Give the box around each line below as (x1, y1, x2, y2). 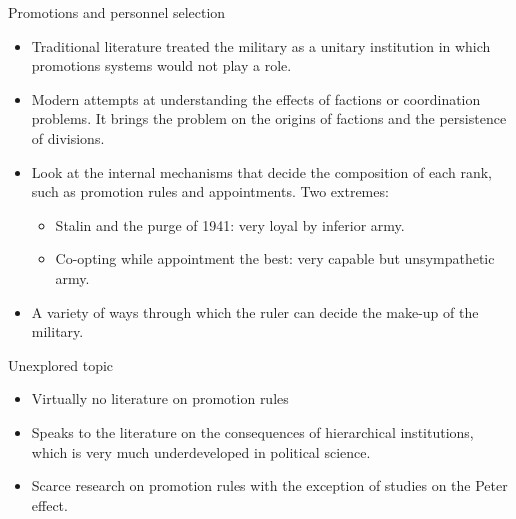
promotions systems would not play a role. (31, 55, 292, 76)
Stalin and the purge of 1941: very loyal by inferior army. (55, 214, 405, 235)
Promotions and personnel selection (8, 2, 226, 22)
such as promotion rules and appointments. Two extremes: (31, 181, 389, 202)
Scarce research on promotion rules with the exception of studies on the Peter (31, 475, 508, 496)
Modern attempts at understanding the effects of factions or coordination (31, 88, 481, 109)
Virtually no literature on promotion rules (31, 388, 289, 409)
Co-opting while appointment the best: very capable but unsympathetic (55, 248, 495, 269)
